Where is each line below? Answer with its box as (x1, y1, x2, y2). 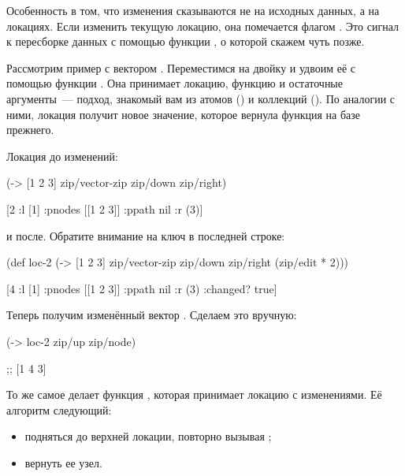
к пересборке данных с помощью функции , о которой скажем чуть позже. (6, 33, 365, 50)
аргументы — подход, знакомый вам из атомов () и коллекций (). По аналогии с (6, 90, 396, 106)
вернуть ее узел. (24, 454, 102, 470)
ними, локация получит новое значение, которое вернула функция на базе (6, 106, 361, 122)
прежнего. (6, 121, 54, 138)
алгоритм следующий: (6, 401, 112, 418)
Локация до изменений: (6, 147, 118, 164)
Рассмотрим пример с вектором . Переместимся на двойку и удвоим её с (6, 59, 356, 76)
